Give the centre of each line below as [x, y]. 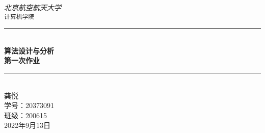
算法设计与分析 [29, 50]
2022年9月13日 [27, 125]
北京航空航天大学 [33, 7]
